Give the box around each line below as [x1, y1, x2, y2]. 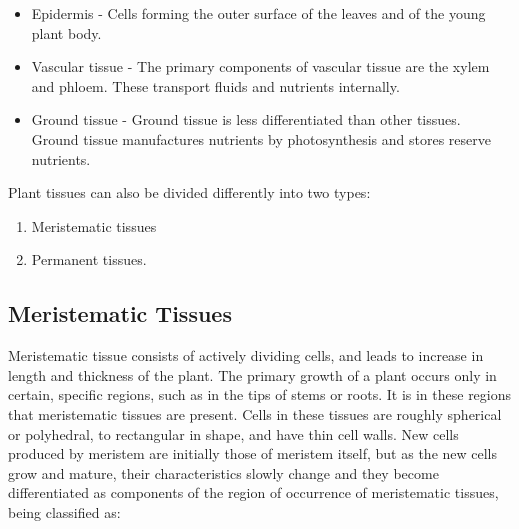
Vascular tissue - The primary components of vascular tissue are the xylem [31, 56, 490, 77]
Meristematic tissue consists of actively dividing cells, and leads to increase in [8, 345, 484, 366]
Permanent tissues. [31, 249, 147, 270]
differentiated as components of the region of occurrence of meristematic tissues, [8, 482, 499, 503]
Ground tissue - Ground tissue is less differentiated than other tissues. [31, 109, 461, 130]
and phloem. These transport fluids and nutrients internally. [31, 75, 400, 96]
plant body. [31, 22, 102, 43]
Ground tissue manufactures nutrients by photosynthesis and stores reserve [31, 128, 492, 149]
